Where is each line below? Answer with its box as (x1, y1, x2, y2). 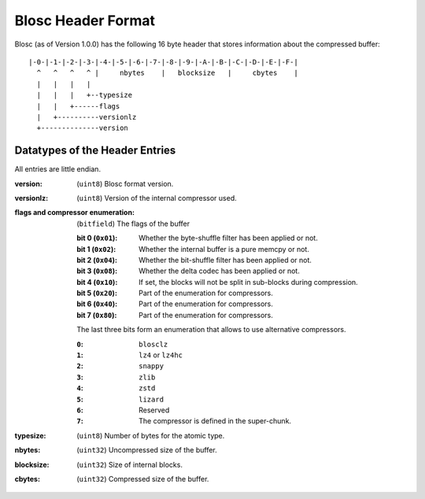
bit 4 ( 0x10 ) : (76, 277, 118, 286)
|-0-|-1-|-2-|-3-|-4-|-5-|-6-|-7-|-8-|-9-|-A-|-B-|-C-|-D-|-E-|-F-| (28, 57, 298, 66)
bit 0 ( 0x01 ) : (76, 233, 118, 243)
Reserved (139, 405, 170, 415)
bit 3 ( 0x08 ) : (76, 266, 118, 275)
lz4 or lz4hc (139, 350, 183, 360)
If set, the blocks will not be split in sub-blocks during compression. (139, 277, 358, 286)
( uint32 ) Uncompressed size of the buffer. (76, 445, 218, 455)
